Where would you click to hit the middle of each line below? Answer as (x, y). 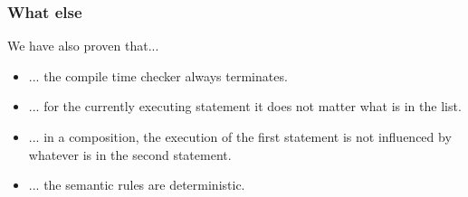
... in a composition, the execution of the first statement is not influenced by (240, 136)
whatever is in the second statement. (130, 154)
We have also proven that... (83, 46)
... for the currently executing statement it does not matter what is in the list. (245, 106)
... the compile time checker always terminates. (158, 75)
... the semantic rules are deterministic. (137, 185)
